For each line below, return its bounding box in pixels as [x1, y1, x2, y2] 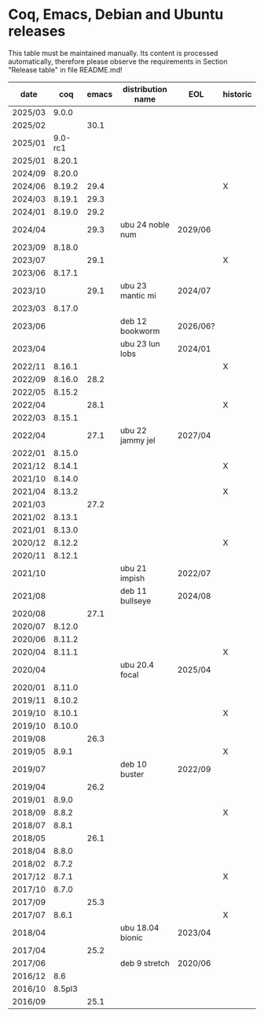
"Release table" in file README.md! [8, 65, 123, 74]
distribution [123, 84, 167, 95]
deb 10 [120, 759, 148, 770]
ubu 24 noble [120, 219, 170, 230]
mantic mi [120, 290, 157, 301]
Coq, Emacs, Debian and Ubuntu [8, 6, 224, 24]
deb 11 [120, 585, 148, 596]
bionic [120, 932, 143, 943]
